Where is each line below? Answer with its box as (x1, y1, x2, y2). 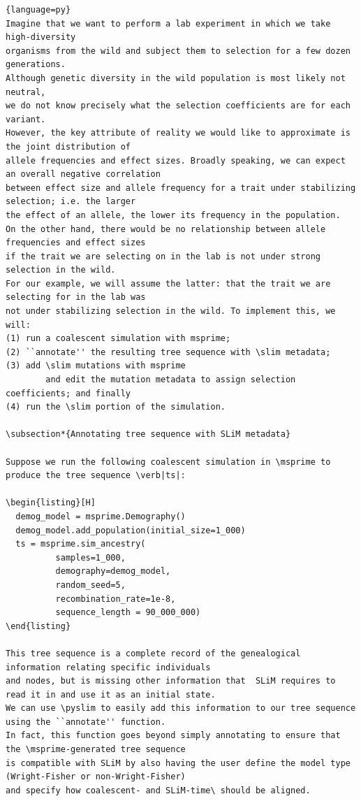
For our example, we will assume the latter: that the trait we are (6, 278, 331, 289)
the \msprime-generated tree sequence (6, 744, 186, 755)
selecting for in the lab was (6, 292, 146, 303)
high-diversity (6, 32, 76, 43)
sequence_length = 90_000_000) (55, 607, 201, 618)
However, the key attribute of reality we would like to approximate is (6, 128, 351, 138)
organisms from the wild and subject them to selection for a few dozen (6, 45, 351, 56)
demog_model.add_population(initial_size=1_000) (15, 525, 246, 535)
